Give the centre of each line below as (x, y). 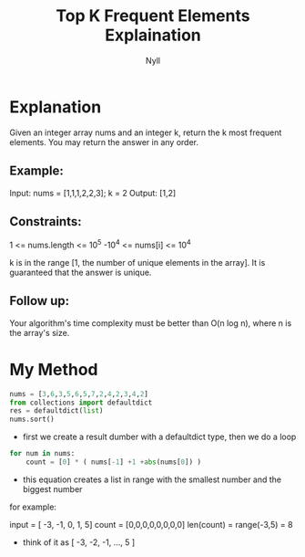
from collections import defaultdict (81, 403)
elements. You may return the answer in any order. (104, 142)
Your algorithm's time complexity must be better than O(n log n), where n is (151, 323)
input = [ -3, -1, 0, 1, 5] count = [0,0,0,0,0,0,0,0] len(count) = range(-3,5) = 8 (151, 524)
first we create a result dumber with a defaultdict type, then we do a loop (159, 437)
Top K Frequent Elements (153, 16)
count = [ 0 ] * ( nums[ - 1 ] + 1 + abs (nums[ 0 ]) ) (114, 462)
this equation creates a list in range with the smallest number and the (152, 479)
